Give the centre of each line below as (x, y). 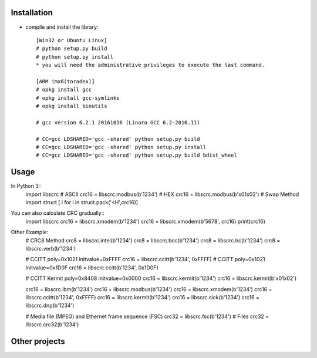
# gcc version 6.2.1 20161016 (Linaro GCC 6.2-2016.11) (118, 122)
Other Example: (30, 232)
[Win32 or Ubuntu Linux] (72, 40)
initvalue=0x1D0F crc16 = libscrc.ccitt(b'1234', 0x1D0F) (92, 268)
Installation (32, 13)
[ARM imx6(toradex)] (65, 81)
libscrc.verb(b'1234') (51, 249)
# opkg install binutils (72, 106)
